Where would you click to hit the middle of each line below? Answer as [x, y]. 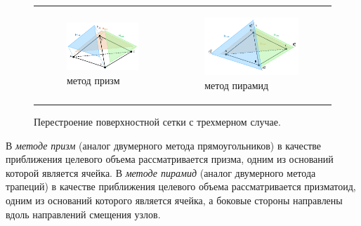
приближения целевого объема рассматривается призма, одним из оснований [170, 159]
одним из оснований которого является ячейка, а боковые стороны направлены [174, 200]
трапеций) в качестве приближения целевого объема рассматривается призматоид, [181, 186]
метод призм [93, 80]
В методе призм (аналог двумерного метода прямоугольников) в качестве [164, 145]
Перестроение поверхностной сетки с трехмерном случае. [157, 122]
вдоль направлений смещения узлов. [83, 214]
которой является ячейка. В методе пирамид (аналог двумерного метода [161, 172]
